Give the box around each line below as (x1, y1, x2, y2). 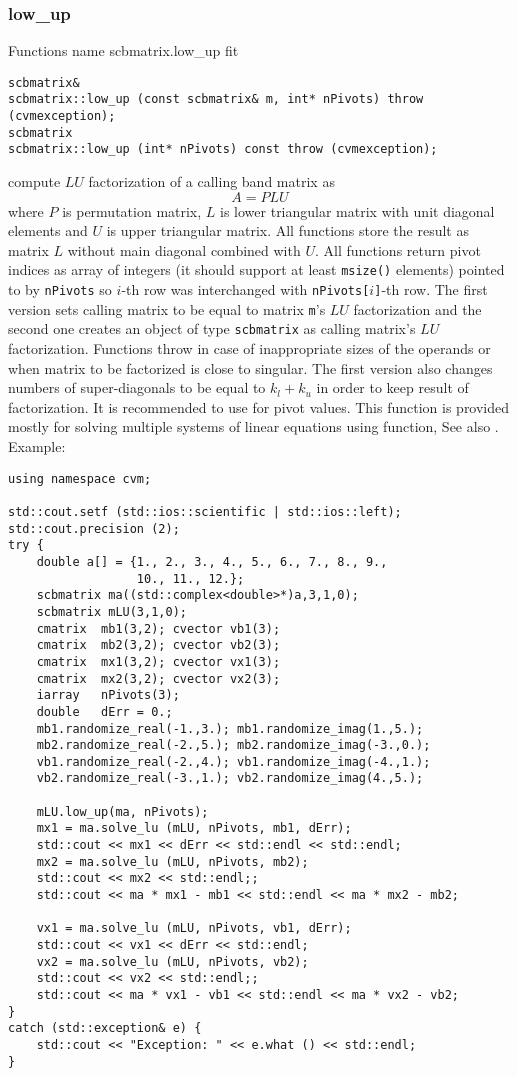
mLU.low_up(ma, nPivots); (36, 804, 209, 819)
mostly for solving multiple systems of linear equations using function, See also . (8, 416, 499, 437)
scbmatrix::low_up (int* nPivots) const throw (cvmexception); (8, 142, 438, 157)
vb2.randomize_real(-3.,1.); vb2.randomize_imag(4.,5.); (36, 771, 424, 786)
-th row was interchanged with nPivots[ (121, 279, 370, 300)
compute (8, 171, 61, 192)
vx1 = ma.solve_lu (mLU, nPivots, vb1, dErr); (36, 921, 352, 936)
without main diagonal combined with (67, 239, 301, 260)
